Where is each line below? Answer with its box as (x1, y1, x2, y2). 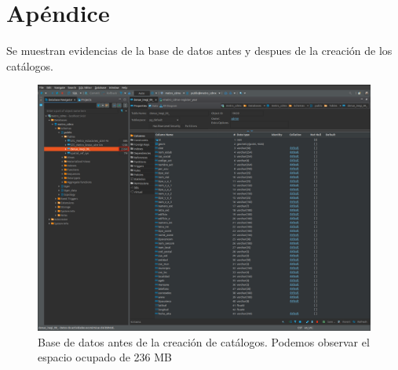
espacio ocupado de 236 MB (38, 349, 172, 365)
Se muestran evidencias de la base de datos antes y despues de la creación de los (6, 42, 393, 59)
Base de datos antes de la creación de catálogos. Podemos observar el (38, 333, 370, 350)
